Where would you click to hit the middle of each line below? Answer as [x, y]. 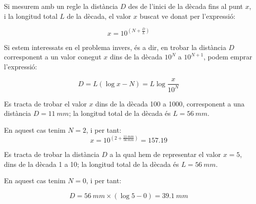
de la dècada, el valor [99, 16]
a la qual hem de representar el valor [165, 154]
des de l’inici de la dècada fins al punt [185, 6]
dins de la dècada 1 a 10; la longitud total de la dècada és [92, 164]
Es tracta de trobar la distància [52, 154]
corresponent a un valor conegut [53, 57]
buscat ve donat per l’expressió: [187, 16]
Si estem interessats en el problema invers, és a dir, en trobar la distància [115, 47]
